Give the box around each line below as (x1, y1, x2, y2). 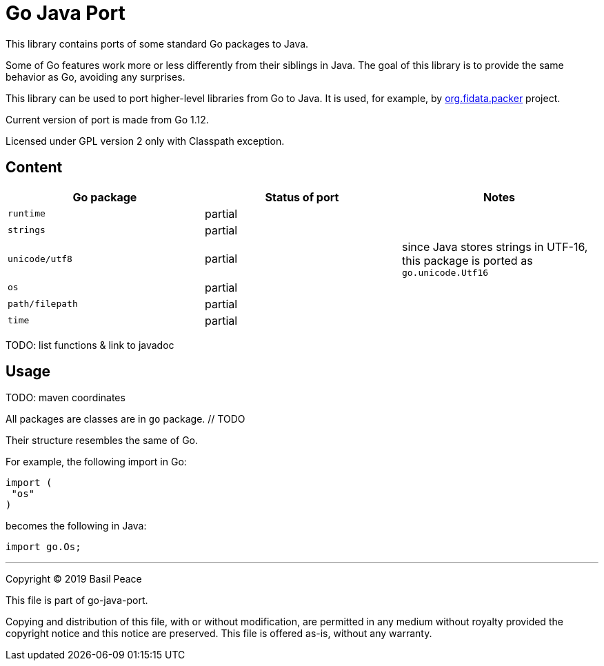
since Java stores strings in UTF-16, (401, 239, 588, 254)
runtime (8, 208, 46, 219)
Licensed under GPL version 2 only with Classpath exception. (6, 134, 285, 147)
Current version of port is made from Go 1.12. (6, 113, 209, 125)
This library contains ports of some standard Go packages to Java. (6, 37, 309, 50)
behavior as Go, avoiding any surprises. (6, 70, 185, 83)
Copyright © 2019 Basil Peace (6, 573, 142, 585)
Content (6, 159, 63, 176)
